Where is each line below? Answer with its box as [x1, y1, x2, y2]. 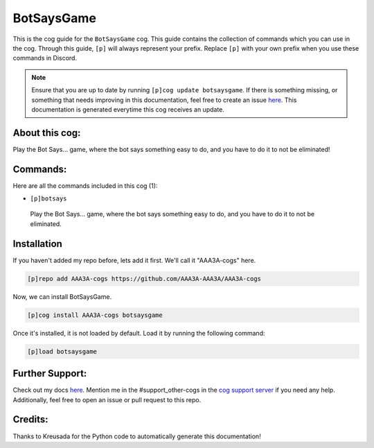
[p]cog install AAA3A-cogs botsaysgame [27, 311, 163, 319]
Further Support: [12, 368, 87, 379]
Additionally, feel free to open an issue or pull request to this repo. [12, 395, 202, 404]
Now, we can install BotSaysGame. [12, 292, 112, 301]
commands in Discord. [12, 54, 78, 62]
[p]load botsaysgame [27, 347, 97, 355]
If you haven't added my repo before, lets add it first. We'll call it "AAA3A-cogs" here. [12, 256, 256, 264]
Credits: [12, 413, 48, 426]
